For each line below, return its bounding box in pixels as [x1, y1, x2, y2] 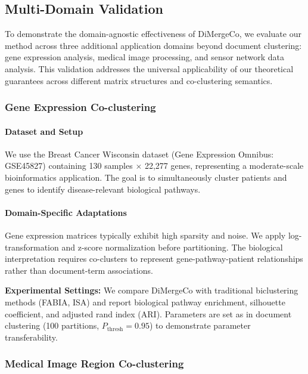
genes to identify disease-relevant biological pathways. [5, 183, 201, 195]
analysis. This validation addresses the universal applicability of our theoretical [5, 62, 294, 75]
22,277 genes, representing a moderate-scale [144, 159, 304, 172]
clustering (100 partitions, [5, 319, 99, 332]
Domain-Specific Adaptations [5, 206, 127, 218]
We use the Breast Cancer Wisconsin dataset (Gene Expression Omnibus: [5, 147, 274, 160]
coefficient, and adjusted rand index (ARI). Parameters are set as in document [5, 307, 292, 320]
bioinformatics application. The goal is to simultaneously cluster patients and [5, 171, 287, 183]
